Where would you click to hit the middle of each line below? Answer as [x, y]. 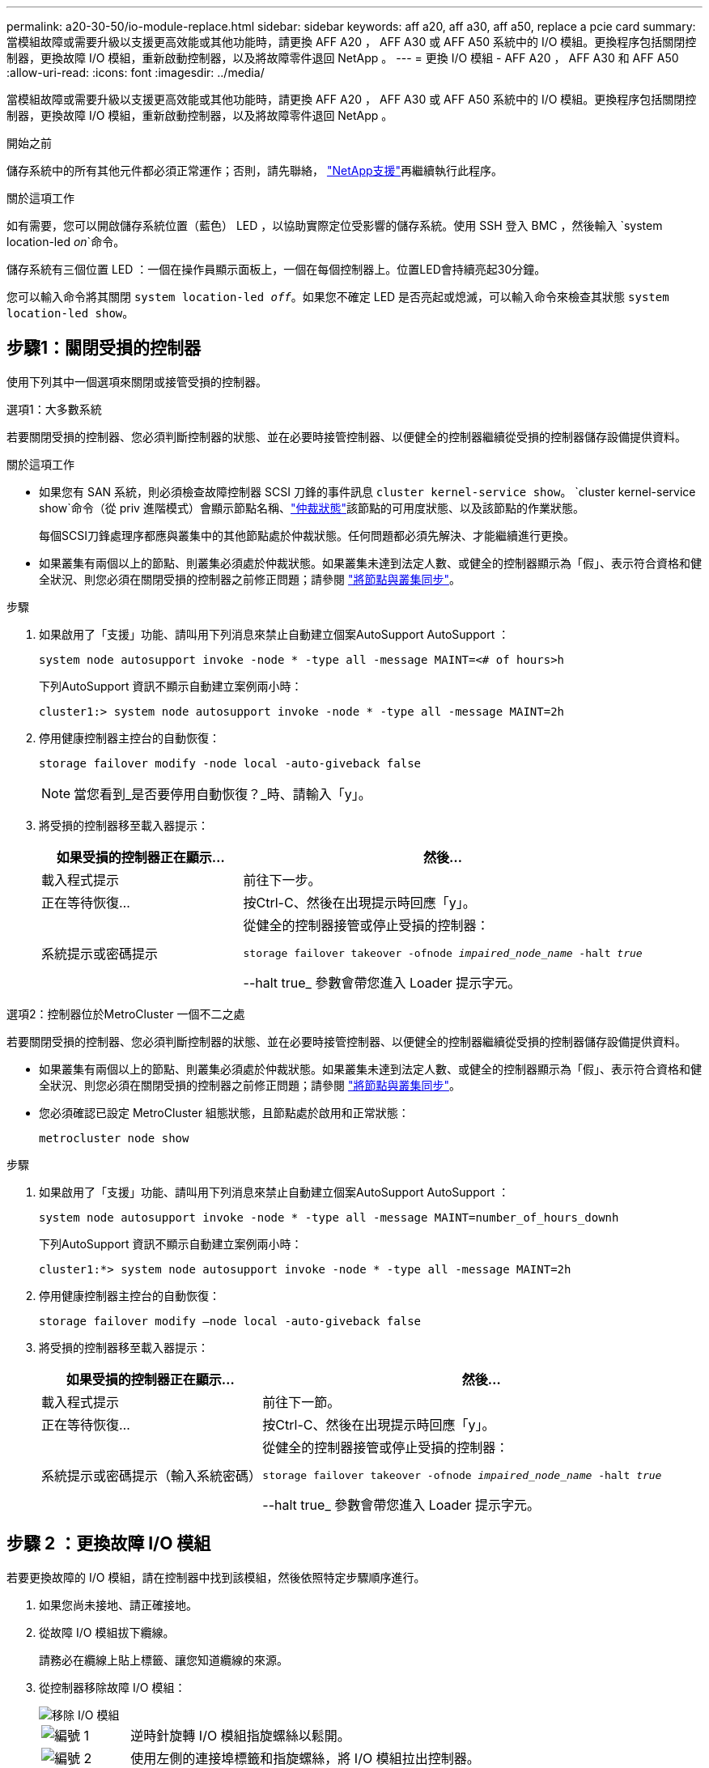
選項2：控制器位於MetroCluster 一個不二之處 [126, 1014]
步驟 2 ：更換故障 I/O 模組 [109, 1544]
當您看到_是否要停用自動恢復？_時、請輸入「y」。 [223, 794]
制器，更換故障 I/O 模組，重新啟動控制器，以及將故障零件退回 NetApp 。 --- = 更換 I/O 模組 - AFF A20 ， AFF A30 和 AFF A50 [343, 58]
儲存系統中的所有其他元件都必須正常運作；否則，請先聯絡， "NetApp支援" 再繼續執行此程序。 [255, 170]
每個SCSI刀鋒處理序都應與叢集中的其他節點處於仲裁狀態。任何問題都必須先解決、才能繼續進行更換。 [307, 535]
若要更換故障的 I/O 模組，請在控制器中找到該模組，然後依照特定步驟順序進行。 [216, 1577]
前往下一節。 [301, 1402]
